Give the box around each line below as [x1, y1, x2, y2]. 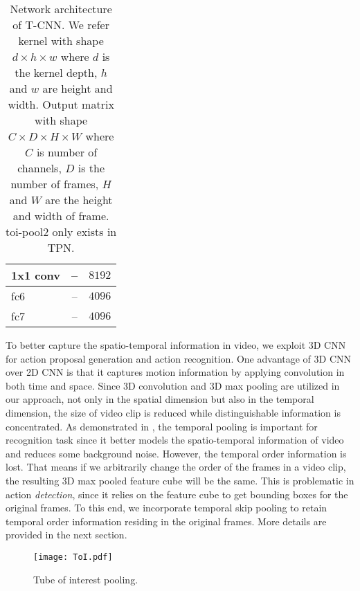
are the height [45, 192, 113, 208]
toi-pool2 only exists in [6, 224, 117, 239]
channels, [17, 160, 62, 176]
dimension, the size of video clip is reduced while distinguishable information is [6, 405, 341, 419]
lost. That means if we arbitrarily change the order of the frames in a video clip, [6, 460, 346, 474]
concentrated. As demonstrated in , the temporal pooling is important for [6, 419, 318, 433]
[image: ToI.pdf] [33, 552, 113, 562]
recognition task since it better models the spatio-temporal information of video [6, 433, 344, 447]
